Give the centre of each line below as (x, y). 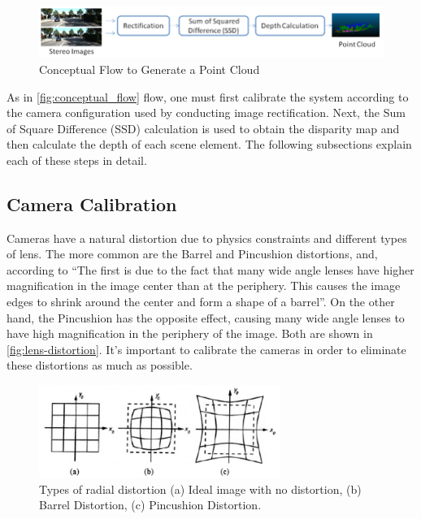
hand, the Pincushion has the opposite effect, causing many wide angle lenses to (206, 317)
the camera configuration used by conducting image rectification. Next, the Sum (206, 112)
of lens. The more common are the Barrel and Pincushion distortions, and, (192, 254)
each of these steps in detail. (77, 160)
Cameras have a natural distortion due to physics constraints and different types (207, 238)
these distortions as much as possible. (100, 365)
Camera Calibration (92, 203)
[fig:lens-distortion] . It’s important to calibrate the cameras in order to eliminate (206, 349)
